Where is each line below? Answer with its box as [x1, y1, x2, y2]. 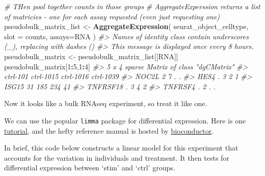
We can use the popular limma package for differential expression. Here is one [4, 115, 246, 125]
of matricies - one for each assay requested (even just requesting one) [4, 11, 220, 21]
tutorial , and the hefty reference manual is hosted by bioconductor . [4, 125, 214, 136]
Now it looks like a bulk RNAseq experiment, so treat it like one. [4, 98, 207, 109]
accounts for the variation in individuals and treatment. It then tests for [4, 152, 229, 163]
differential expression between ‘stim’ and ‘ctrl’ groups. [4, 162, 175, 173]
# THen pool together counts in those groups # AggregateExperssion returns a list [4, 1, 260, 11]
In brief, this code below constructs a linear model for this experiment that [4, 142, 238, 153]
